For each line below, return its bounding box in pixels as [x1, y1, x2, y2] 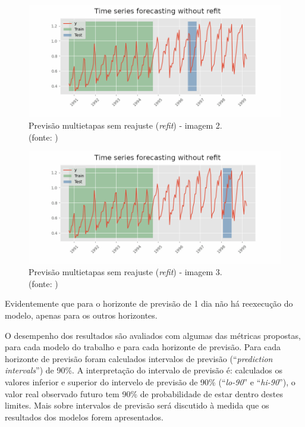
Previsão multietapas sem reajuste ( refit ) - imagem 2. [29, 119, 222, 132]
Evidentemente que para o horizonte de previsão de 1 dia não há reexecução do [5, 297, 293, 310]
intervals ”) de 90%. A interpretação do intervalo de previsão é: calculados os [5, 364, 282, 376]
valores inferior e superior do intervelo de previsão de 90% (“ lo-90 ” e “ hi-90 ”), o [5, 376, 295, 388]
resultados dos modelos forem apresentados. [5, 410, 163, 423]
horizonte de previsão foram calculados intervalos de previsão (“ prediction [5, 352, 273, 364]
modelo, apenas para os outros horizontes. [5, 309, 158, 322]
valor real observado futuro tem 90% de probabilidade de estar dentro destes [5, 387, 284, 400]
